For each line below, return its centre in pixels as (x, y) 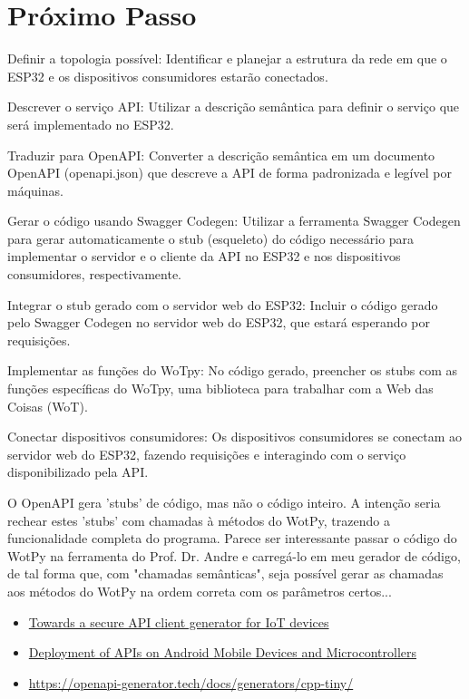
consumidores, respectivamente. (95, 274)
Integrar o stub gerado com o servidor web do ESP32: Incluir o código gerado (223, 304)
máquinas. (35, 190)
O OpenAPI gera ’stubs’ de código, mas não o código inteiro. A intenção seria (224, 502)
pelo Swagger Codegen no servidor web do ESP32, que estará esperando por (219, 322)
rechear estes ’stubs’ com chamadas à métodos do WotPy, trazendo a (199, 520)
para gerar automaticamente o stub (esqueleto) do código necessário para (211, 238)
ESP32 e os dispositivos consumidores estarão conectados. (168, 76)
